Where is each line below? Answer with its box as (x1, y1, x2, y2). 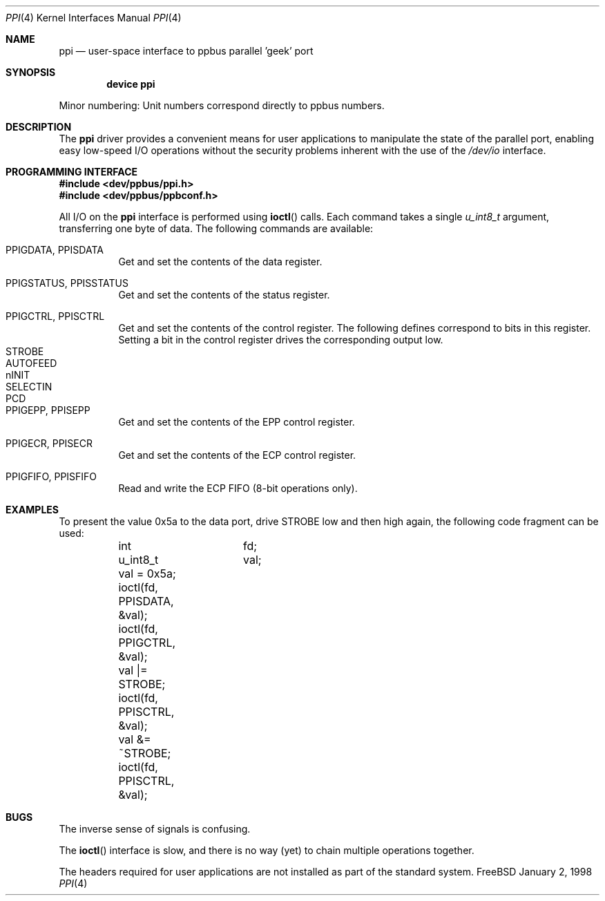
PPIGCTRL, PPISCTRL (6, 310, 105, 322)
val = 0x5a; (118, 567, 176, 580)
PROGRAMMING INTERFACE (6, 166, 138, 178)
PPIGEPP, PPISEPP (6, 404, 90, 416)
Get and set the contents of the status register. (118, 289, 330, 301)
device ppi (106, 78, 155, 90)
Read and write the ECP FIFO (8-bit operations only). (118, 482, 358, 494)
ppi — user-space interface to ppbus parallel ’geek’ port (59, 45, 314, 57)
